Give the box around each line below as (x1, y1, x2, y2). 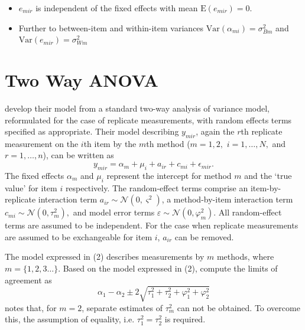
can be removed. (174, 230, 234, 243)
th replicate (241, 125, 283, 138)
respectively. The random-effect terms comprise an (65, 181, 248, 194)
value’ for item (5, 181, 57, 194)
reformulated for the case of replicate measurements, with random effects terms (5, 113, 292, 126)
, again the (196, 125, 235, 138)
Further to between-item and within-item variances (18, 21, 204, 34)
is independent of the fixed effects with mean (35, 2, 198, 14)
